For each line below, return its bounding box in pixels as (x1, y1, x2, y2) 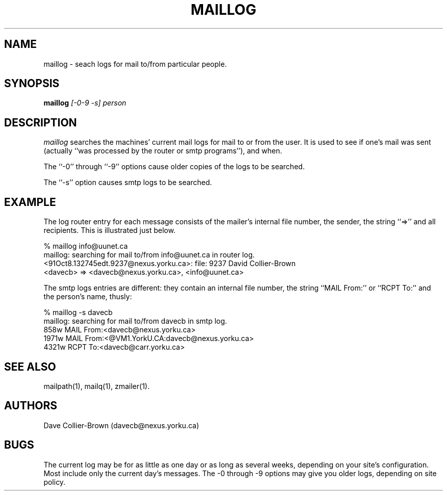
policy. (43, 477, 66, 486)
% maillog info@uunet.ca (43, 242, 128, 251)
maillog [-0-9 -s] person (43, 98, 127, 108)
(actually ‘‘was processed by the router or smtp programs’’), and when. (43, 146, 282, 155)
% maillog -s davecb (43, 308, 113, 317)
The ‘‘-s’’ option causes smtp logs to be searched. (43, 178, 212, 187)
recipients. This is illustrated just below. (43, 226, 176, 235)
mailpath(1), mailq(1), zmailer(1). (43, 381, 150, 390)
